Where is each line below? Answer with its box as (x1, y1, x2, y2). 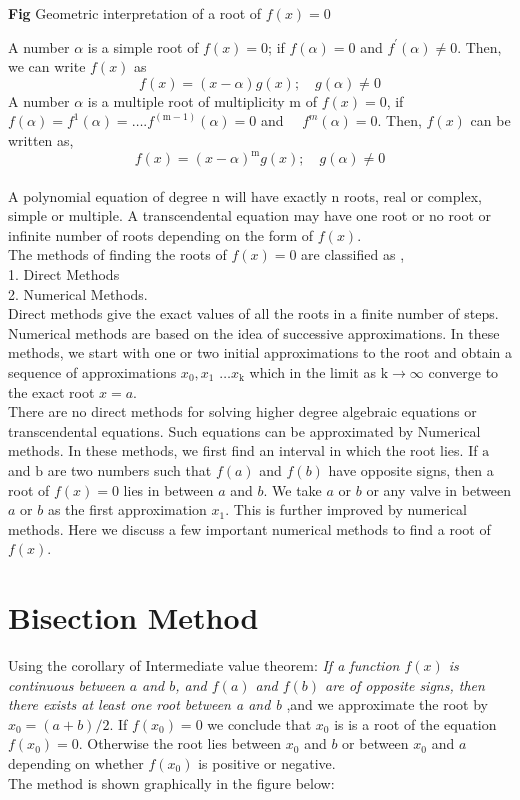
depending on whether (8, 753, 144, 774)
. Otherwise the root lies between (78, 733, 282, 754)
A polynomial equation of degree (8, 185, 208, 206)
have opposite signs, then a (328, 459, 494, 480)
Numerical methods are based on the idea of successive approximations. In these (8, 322, 500, 343)
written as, (8, 129, 74, 150)
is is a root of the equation (334, 713, 497, 734)
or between (342, 733, 409, 754)
